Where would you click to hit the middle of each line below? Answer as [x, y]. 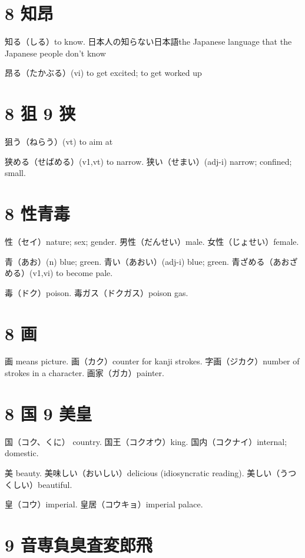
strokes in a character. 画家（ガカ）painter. [84, 373]
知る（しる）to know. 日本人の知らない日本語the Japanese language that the [148, 41]
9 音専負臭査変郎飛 [79, 544]
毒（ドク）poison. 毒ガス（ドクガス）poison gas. [97, 292]
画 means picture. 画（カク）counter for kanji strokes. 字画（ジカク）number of [152, 361]
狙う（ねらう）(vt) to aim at [59, 142]
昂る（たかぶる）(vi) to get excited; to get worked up [103, 73]
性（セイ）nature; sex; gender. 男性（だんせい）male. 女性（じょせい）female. [152, 241]
